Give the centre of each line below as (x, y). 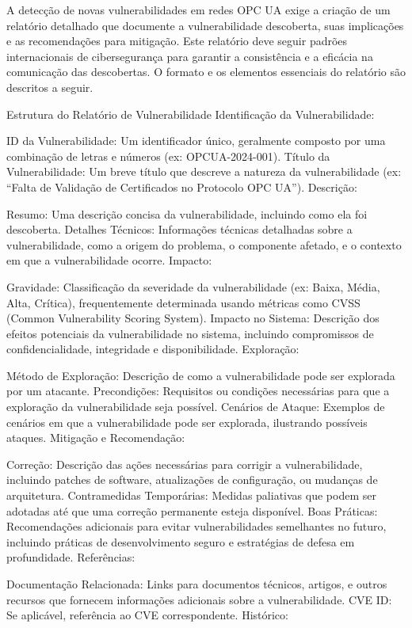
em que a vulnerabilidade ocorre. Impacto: (109, 260)
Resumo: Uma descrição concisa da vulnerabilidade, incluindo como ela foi (187, 213)
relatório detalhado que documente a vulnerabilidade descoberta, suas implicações (205, 25)
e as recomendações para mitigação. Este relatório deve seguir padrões (177, 41)
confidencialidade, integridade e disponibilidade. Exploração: (153, 349)
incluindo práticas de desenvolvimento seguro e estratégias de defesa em (181, 541)
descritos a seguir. (50, 87)
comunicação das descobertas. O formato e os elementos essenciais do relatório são (206, 72)
